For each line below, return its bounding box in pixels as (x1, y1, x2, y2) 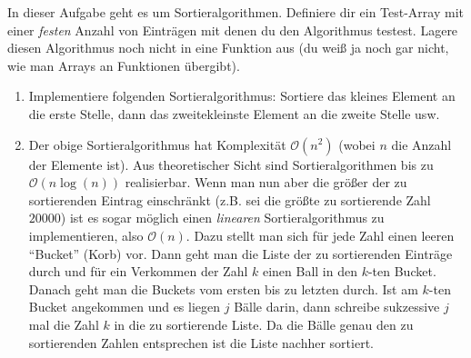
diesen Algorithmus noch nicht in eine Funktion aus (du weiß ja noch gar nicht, (7, 38, 449, 57)
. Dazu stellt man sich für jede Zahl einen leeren (185, 225, 455, 244)
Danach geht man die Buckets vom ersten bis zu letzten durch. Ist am (28, 279, 418, 298)
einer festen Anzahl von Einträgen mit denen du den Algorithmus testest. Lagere (7, 20, 458, 39)
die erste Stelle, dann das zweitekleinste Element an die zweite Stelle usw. (28, 104, 440, 123)
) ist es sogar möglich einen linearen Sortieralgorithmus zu (60, 208, 385, 227)
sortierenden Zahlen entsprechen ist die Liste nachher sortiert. (28, 333, 374, 352)
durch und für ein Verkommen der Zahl (28, 262, 248, 281)
